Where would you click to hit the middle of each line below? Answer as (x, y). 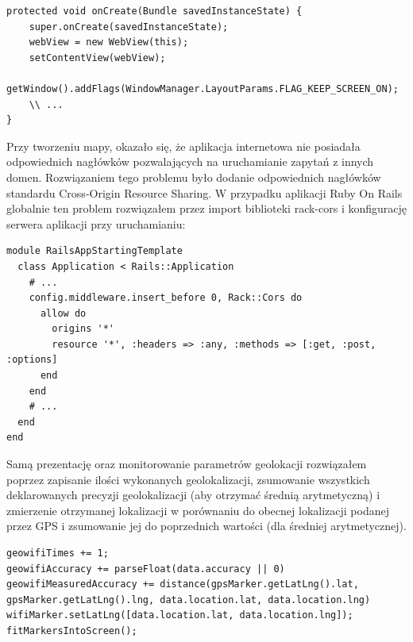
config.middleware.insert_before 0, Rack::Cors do (166, 298)
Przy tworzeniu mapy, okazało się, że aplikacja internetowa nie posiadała (183, 146)
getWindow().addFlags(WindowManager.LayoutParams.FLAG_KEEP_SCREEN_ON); (203, 88)
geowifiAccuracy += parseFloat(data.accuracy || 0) (146, 569)
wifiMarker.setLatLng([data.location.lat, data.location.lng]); (180, 615)
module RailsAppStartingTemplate (95, 251)
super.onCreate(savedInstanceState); (129, 27)
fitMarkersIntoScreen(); (72, 630)
